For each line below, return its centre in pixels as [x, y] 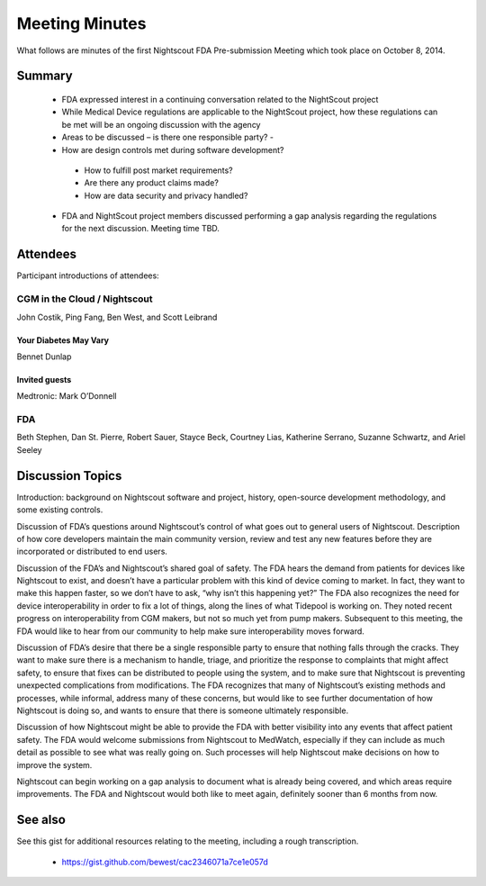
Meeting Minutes [81, 23]
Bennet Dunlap [44, 357]
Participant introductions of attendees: [88, 276]
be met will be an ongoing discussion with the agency [161, 124]
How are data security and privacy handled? [166, 195]
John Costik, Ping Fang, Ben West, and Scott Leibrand [117, 317]
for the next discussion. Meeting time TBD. [141, 229]
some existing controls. [60, 510]
